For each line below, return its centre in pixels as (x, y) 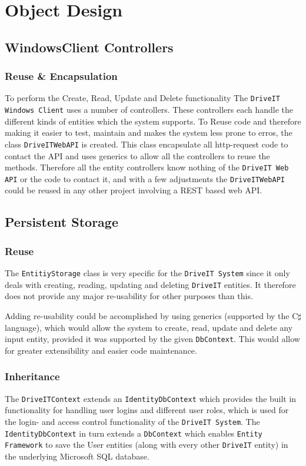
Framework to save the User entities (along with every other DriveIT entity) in (147, 445)
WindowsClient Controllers (89, 47)
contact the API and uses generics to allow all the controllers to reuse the (137, 155)
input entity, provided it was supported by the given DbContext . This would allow (152, 339)
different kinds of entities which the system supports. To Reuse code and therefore (153, 121)
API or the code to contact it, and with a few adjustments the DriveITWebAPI (145, 178)
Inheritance (32, 376)
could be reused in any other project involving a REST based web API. (134, 190)
